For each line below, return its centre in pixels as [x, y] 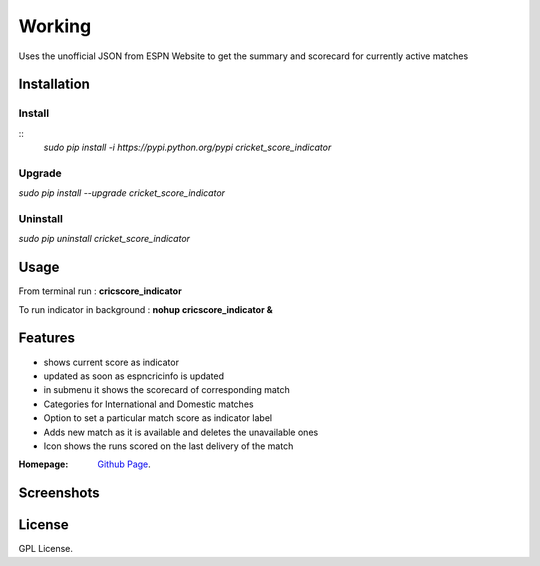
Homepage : [43, 464]
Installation [54, 84]
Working [55, 26]
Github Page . [124, 464]
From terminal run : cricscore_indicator [100, 291]
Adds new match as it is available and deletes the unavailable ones [181, 432]
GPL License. [46, 549]
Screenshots [59, 493]
